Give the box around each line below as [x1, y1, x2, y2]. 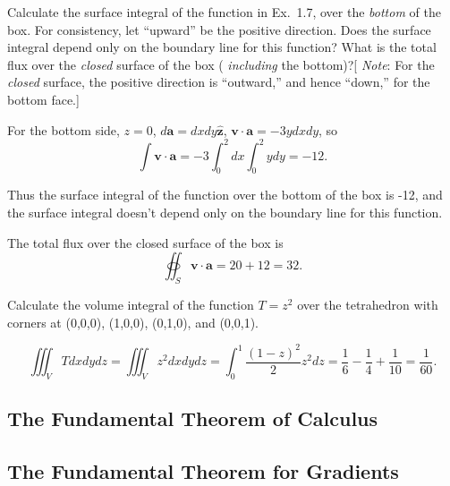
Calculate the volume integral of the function [7, 295, 254, 314]
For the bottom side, [7, 120, 120, 139]
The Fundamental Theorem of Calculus [7, 405, 378, 432]
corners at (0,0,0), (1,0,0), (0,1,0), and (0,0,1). [7, 312, 259, 331]
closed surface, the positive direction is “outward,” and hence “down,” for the [7, 72, 430, 91]
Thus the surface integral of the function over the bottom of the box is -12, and [7, 185, 443, 204]
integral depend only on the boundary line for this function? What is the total [7, 38, 437, 56]
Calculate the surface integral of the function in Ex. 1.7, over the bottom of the [7, 3, 441, 21]
